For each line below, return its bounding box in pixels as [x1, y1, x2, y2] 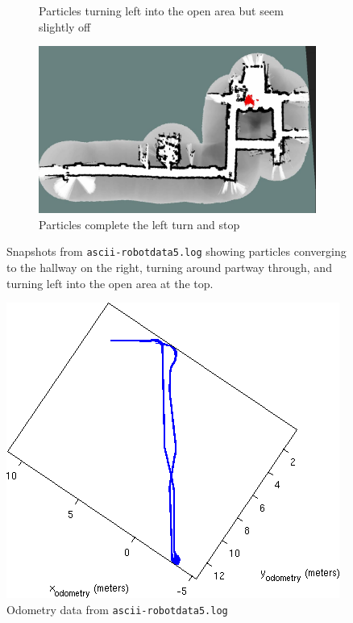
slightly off [39, 18, 91, 35]
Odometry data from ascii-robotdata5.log [6, 600, 228, 617]
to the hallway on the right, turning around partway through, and [6, 258, 332, 275]
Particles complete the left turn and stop [39, 215, 240, 232]
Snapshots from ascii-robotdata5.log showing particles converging [6, 243, 347, 260]
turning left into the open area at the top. [6, 274, 214, 291]
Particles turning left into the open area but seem [39, 2, 284, 19]
